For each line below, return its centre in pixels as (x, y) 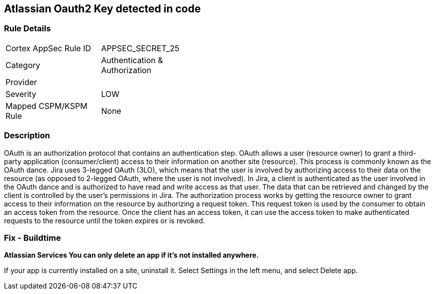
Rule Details (28, 29)
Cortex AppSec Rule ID (48, 48)
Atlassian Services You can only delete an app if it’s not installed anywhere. (131, 255)
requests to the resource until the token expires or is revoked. (105, 220)
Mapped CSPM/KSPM (46, 106)
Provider (21, 82)
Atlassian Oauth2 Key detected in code (102, 9)
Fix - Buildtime (33, 238)
